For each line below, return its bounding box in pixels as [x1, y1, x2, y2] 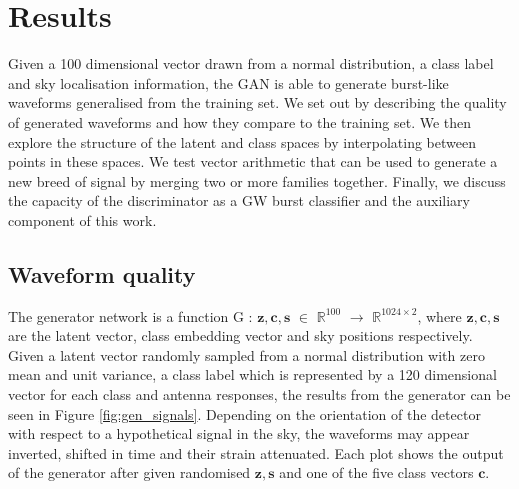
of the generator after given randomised [8, 462, 251, 483]
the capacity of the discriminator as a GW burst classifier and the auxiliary [8, 190, 470, 211]
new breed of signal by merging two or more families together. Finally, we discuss [8, 170, 506, 191]
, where [417, 305, 462, 326]
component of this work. [8, 209, 157, 230]
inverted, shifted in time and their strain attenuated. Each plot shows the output [8, 442, 504, 463]
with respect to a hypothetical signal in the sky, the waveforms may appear [8, 423, 470, 444]
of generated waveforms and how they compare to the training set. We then [8, 111, 472, 132]
